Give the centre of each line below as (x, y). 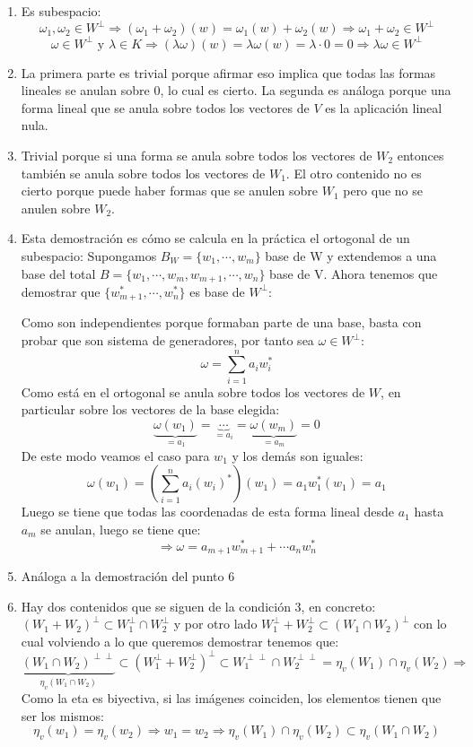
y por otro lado (215, 624)
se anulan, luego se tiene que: (121, 529)
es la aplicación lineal (384, 107)
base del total (58, 273)
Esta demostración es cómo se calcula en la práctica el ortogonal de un (215, 238)
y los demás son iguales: (298, 455)
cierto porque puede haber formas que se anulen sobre (169, 191)
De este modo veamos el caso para (115, 455)
